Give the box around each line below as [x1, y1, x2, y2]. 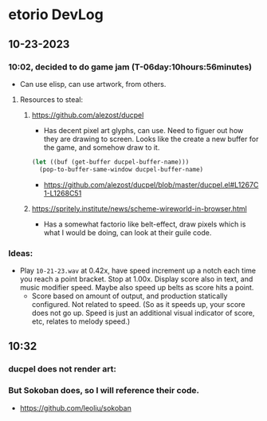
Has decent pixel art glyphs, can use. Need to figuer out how [43, 125, 244, 135]
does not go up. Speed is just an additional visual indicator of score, [31, 308, 255, 317]
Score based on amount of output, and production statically [31, 291, 228, 301]
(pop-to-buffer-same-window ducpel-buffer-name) [38, 165, 204, 173]
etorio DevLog [8, 6, 104, 24]
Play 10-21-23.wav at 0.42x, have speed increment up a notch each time [19, 266, 257, 275]
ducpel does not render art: [8, 364, 117, 375]
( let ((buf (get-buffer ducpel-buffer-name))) [31, 158, 190, 166]
